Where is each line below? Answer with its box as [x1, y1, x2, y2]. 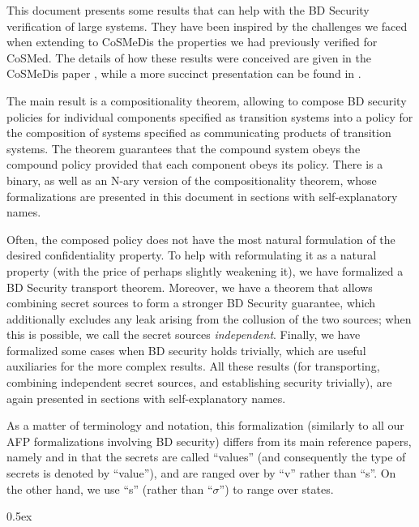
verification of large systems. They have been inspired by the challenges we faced [6, 17, 408, 34]
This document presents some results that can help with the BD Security [6, 2, 370, 18]
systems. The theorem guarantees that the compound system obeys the [6, 139, 361, 156]
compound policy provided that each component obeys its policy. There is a [6, 156, 383, 173]
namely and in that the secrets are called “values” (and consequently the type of [6, 448, 406, 465]
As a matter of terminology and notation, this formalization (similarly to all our [6, 417, 404, 434]
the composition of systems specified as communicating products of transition [6, 124, 391, 141]
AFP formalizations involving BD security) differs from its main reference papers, [6, 432, 412, 449]
